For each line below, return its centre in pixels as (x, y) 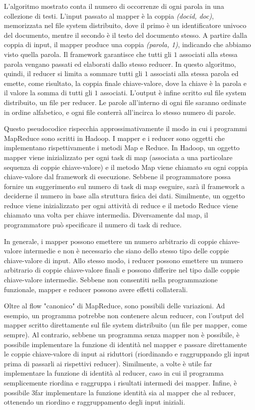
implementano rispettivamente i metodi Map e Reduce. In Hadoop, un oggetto (122, 148)
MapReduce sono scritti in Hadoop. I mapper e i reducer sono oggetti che (115, 138)
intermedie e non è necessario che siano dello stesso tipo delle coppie (126, 251)
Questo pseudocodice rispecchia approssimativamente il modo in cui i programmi (126, 128)
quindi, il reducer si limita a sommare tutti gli (73, 73)
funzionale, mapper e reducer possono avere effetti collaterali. (96, 289)
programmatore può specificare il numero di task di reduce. (93, 225)
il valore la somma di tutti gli (48, 93)
